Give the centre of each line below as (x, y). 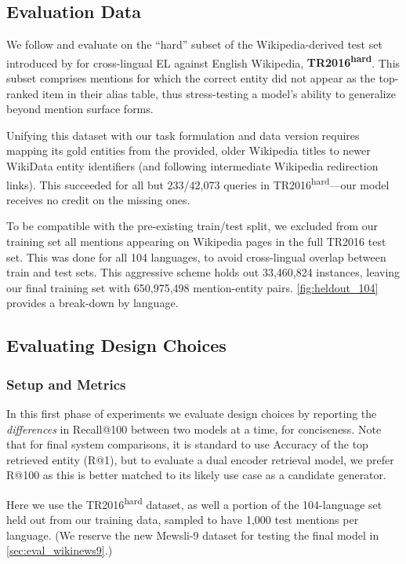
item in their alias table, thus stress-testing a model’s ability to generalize (219, 93)
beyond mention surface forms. (80, 109)
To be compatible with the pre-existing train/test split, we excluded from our (192, 226)
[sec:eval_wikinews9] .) (60, 550)
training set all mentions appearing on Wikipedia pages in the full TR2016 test (196, 242)
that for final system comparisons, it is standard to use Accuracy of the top (187, 444)
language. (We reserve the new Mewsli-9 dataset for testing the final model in (193, 535)
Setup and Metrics (66, 384)
